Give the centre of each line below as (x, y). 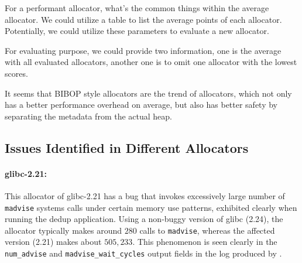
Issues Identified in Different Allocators (127, 147)
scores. (16, 73)
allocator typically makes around (64, 230)
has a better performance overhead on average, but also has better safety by (141, 105)
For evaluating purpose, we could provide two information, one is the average (143, 50)
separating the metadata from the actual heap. (88, 116)
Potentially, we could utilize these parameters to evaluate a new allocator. (137, 31)
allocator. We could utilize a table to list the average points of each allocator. (143, 19)
